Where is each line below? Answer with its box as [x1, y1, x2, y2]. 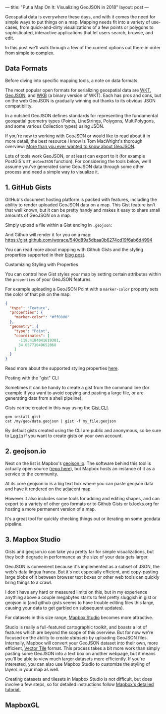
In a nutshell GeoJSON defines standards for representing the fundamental [5, 112, 158, 118]
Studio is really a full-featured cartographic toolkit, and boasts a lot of [5, 624, 147, 630]
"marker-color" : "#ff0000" [14, 315, 70, 320]
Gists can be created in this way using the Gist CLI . [5, 405, 109, 411]
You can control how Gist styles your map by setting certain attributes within [5, 271, 161, 277]
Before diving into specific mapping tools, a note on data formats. [5, 77, 139, 84]
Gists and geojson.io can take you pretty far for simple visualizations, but [5, 548, 154, 554]
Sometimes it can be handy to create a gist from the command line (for [5, 385, 150, 390]
